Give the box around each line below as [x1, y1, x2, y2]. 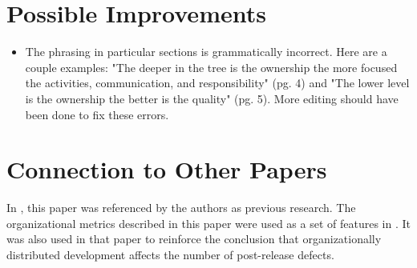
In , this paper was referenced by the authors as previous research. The [6, 199, 356, 216]
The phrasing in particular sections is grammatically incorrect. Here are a [25, 43, 387, 60]
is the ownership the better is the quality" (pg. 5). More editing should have [25, 90, 399, 106]
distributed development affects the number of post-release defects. [6, 246, 334, 262]
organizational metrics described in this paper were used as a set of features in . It [6, 214, 411, 231]
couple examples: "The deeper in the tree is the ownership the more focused [25, 58, 398, 75]
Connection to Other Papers [6, 153, 327, 186]
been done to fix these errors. [25, 106, 169, 122]
